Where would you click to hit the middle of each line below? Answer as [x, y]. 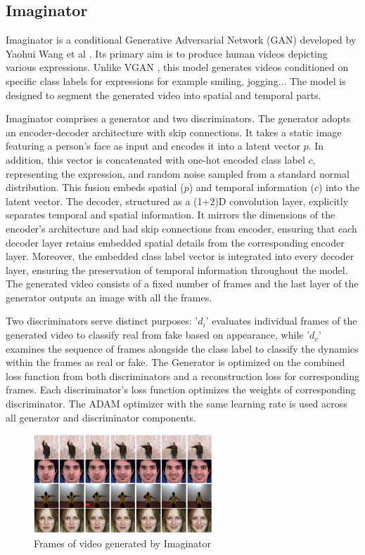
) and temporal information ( [251, 187]
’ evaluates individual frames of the [281, 321]
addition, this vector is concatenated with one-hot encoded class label [155, 159]
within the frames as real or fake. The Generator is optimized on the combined [175, 362]
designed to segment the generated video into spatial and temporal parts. [164, 94]
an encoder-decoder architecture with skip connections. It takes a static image [174, 132]
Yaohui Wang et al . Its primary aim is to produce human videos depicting [167, 53]
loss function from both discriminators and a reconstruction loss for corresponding [183, 376]
